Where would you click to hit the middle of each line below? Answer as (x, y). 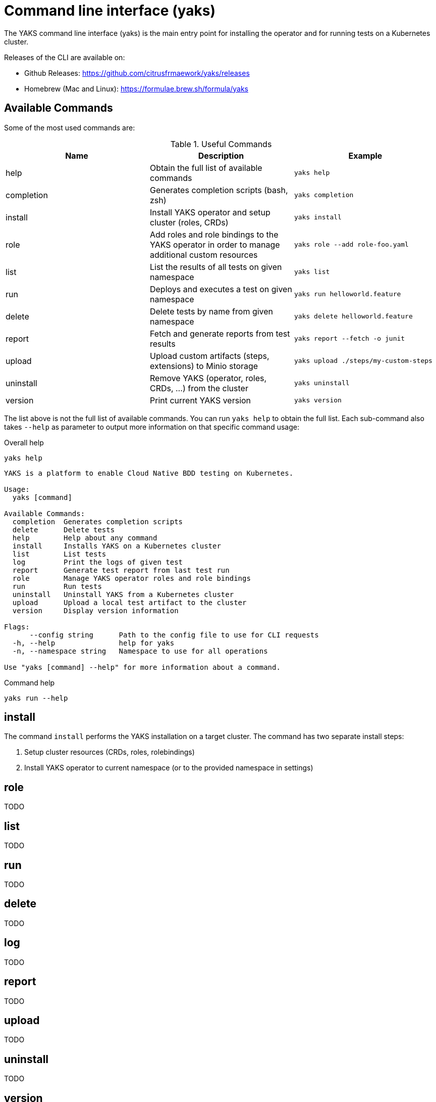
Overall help (24, 442)
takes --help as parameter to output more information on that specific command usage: (152, 427)
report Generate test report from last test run (121, 570)
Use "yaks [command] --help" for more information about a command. (142, 667)
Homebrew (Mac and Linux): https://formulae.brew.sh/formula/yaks (137, 88)
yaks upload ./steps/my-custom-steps (363, 361)
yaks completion (324, 195)
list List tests (59, 554)
